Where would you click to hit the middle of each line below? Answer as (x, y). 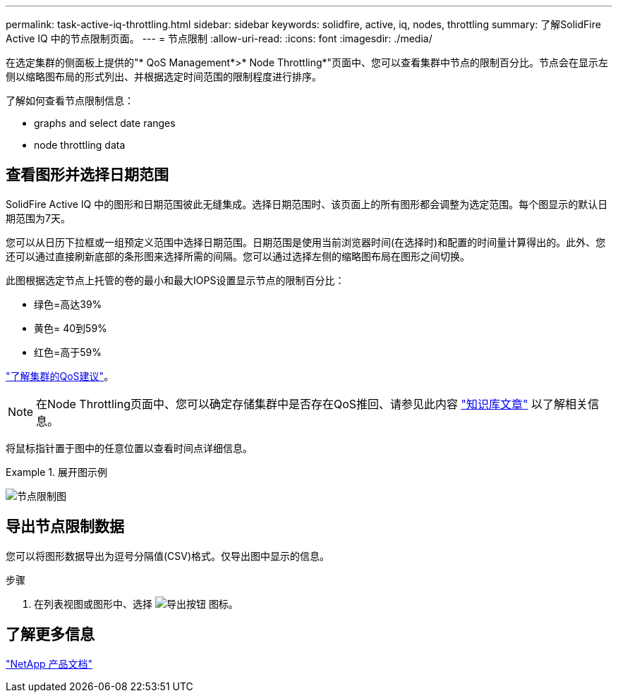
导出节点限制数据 (65, 527)
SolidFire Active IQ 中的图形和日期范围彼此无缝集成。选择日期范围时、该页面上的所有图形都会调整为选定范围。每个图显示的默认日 (307, 204)
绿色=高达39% (68, 304)
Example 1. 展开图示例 (56, 472)
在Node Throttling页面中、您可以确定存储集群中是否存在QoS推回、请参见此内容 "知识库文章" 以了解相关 (312, 404)
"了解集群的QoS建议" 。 (60, 376)
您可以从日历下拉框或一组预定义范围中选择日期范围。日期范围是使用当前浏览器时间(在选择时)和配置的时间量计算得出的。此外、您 (306, 242)
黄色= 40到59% (71, 328)
